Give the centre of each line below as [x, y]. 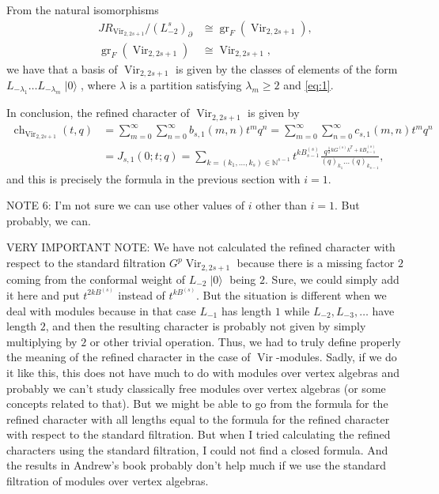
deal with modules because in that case [101, 310]
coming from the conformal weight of [96, 279]
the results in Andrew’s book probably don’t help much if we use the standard [197, 465]
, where [98, 84]
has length [246, 310]
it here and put [43, 294]
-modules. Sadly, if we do [336, 357]
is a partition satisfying [185, 84]
